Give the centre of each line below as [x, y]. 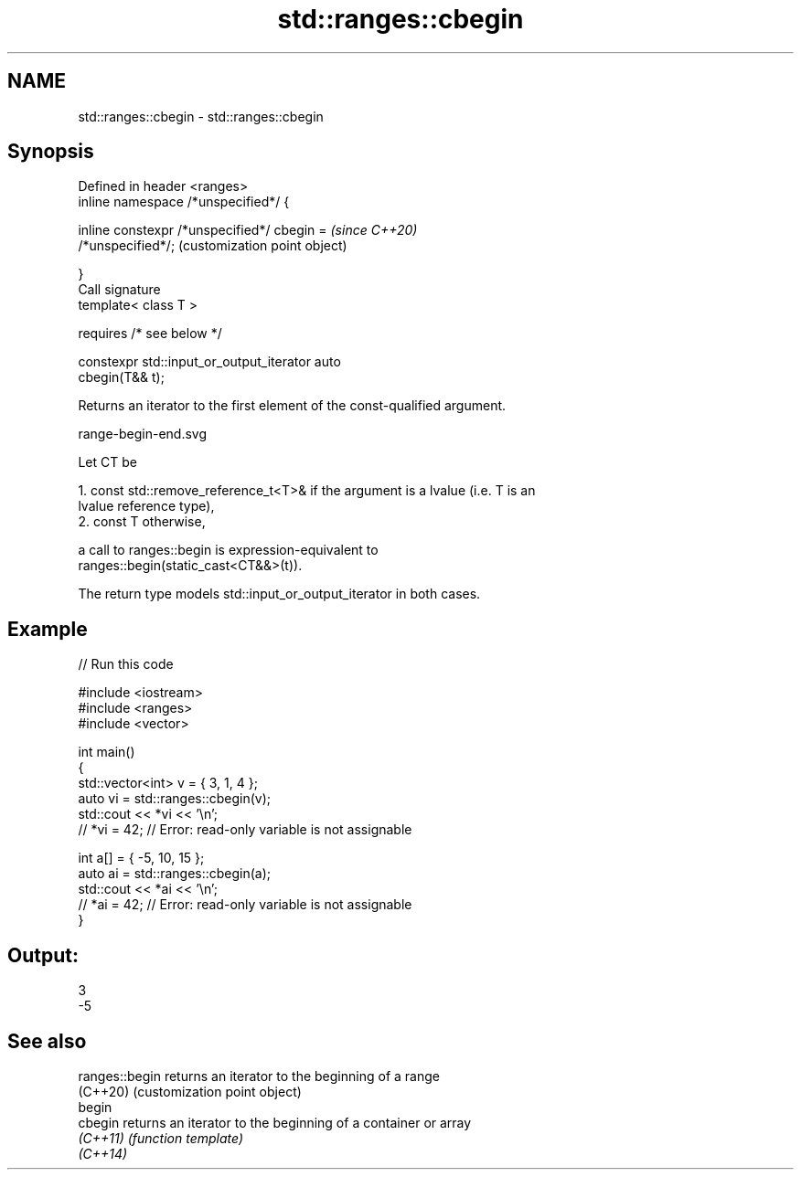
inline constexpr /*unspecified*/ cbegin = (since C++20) [248, 230]
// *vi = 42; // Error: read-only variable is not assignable [245, 830]
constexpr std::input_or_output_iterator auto [209, 362]
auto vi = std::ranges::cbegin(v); [175, 799]
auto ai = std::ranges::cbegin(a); [175, 874]
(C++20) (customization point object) [190, 1091]
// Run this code [126, 664]
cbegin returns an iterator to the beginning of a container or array [275, 1122]
